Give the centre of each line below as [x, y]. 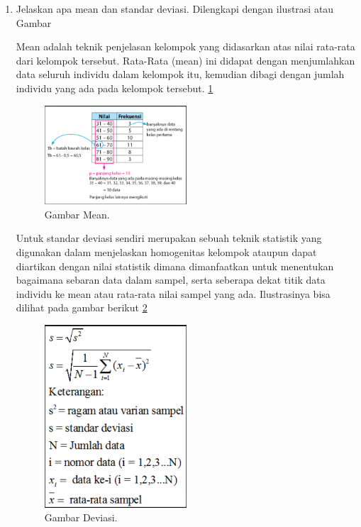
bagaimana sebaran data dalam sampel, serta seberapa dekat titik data [171, 280]
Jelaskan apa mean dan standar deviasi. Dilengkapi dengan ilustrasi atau [175, 9]
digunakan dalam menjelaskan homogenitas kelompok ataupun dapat [166, 252]
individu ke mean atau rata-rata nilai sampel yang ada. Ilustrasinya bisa [173, 293]
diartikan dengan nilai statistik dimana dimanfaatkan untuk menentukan [175, 266]
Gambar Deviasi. [81, 517]
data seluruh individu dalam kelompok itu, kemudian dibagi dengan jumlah [180, 74]
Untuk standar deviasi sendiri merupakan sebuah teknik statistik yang [169, 238]
